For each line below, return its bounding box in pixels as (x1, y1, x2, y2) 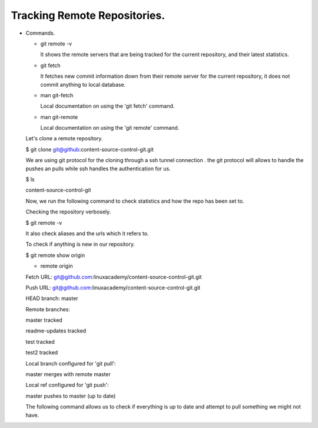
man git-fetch (40, 91, 74, 98)
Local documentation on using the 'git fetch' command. (40, 103, 175, 110)
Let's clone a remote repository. (25, 135, 103, 142)
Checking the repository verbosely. (25, 208, 111, 215)
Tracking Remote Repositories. (11, 9, 165, 22)
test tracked (25, 338, 55, 345)
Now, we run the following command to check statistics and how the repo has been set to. (25, 197, 244, 205)
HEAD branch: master (25, 295, 79, 302)
